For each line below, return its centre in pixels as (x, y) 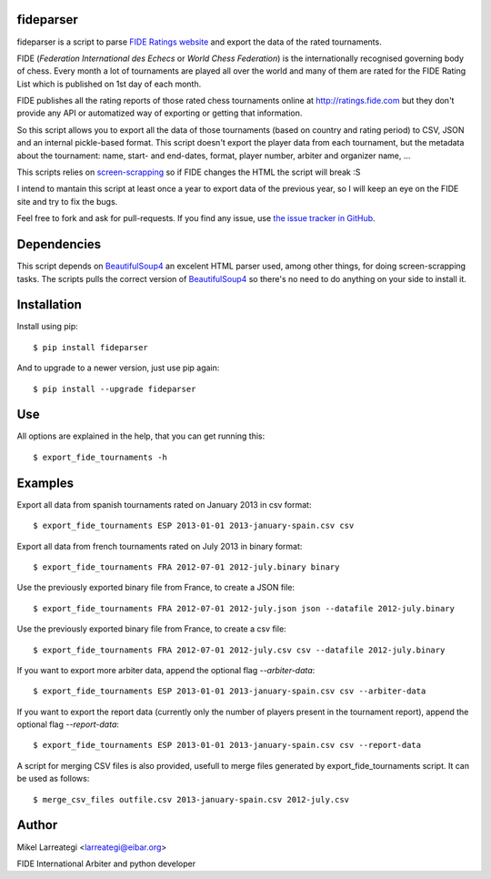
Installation (49, 305)
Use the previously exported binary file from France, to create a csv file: (151, 629)
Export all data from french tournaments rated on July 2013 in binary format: (160, 546)
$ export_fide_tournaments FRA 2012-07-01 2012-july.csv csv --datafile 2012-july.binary (239, 650)
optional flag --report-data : (68, 724)
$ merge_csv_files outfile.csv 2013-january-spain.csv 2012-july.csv (191, 799)
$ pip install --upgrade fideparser (115, 389)
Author (37, 825)
